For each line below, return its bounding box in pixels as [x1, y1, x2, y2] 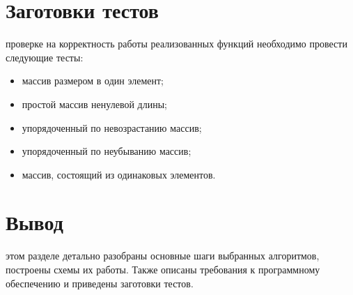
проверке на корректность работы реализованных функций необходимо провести [6, 36, 347, 51]
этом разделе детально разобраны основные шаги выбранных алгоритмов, [6, 248, 320, 263]
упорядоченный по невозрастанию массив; [22, 120, 202, 135]
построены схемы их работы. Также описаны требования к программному [6, 262, 320, 276]
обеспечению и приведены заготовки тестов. [6, 275, 194, 290]
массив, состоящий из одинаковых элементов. [22, 167, 216, 181]
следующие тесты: [6, 50, 84, 64]
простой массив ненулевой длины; [22, 96, 167, 111]
